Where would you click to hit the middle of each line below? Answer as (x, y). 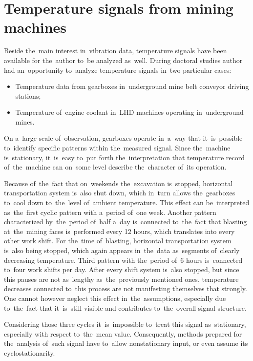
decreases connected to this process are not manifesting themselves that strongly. (126, 288)
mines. (25, 121)
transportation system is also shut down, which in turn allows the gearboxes (120, 193)
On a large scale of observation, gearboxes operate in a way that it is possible (123, 138)
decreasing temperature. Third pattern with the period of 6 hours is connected (123, 260)
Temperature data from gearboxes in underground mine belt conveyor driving (132, 86)
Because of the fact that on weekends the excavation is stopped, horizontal (118, 183)
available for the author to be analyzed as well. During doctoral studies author (123, 60)
